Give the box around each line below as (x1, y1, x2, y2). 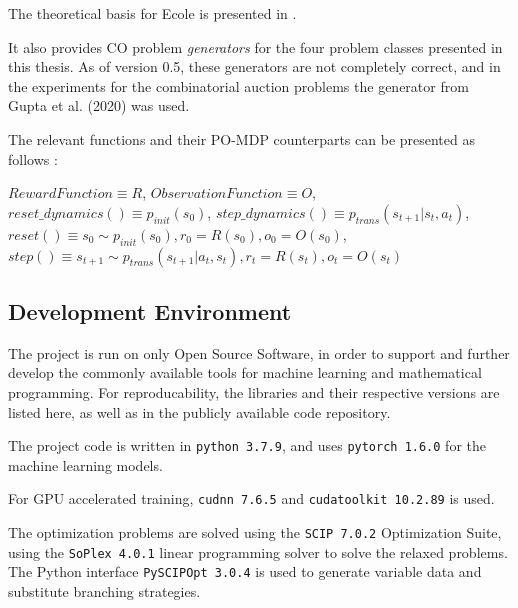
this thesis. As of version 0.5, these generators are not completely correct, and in (8, 56, 501, 77)
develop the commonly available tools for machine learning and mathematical (8, 362, 482, 383)
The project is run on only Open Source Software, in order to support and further (8, 342, 510, 363)
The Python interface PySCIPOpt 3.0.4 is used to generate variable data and (8, 561, 482, 582)
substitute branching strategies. (8, 581, 201, 601)
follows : (8, 148, 58, 169)
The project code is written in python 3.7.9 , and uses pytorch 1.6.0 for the (8, 435, 486, 456)
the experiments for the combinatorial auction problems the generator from (8, 75, 469, 96)
